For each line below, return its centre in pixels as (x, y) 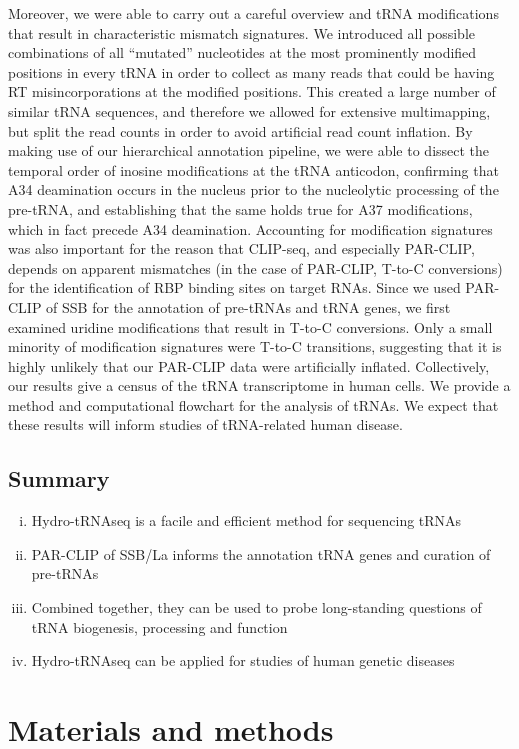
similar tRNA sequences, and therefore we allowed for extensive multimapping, (249, 110)
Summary (59, 478)
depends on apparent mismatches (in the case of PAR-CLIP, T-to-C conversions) (255, 267)
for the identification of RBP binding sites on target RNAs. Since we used (234, 287)
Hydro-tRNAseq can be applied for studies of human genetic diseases (243, 660)
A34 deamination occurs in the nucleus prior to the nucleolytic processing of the (253, 189)
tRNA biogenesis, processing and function (159, 626)
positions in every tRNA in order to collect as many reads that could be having (251, 71)
